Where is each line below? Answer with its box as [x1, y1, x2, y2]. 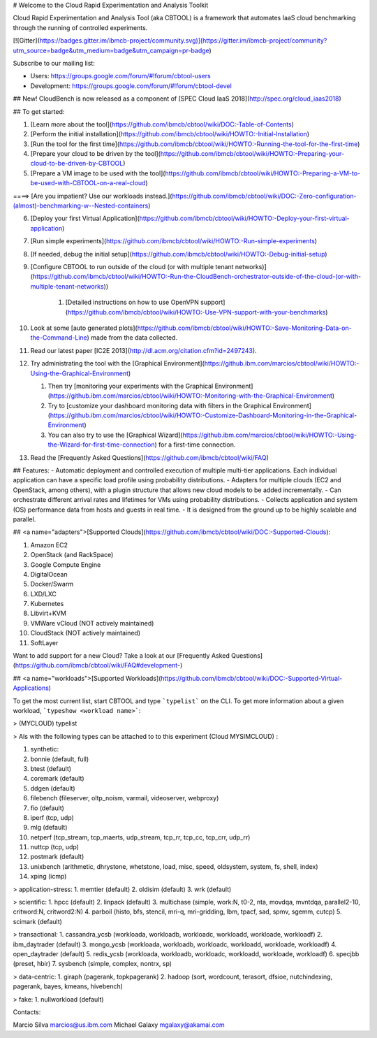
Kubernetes [30, 600, 64, 608]
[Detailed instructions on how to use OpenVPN [65, 298, 199, 307]
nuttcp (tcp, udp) [30, 843, 80, 851]
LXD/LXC [30, 589, 57, 598]
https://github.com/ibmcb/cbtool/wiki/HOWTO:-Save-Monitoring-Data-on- [137, 324, 352, 332]
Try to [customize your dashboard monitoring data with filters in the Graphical [47, 401, 272, 410]
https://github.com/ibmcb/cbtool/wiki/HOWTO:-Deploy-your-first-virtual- [139, 214, 350, 223]
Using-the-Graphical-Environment [30, 369, 129, 377]
